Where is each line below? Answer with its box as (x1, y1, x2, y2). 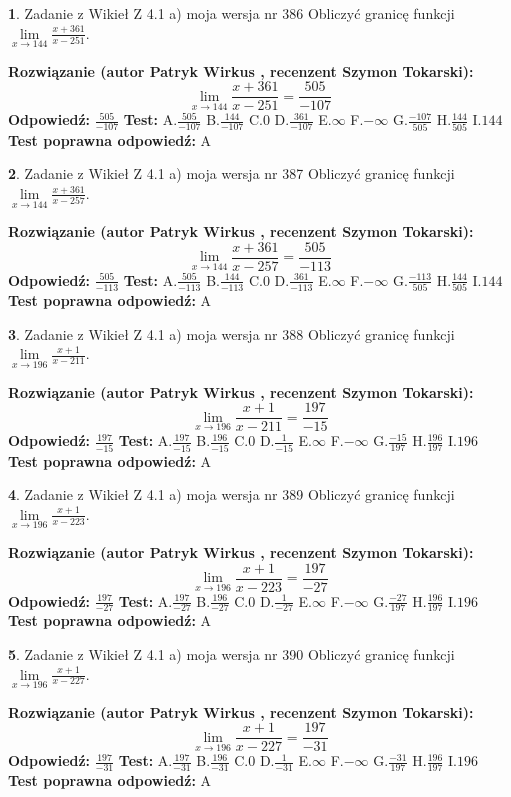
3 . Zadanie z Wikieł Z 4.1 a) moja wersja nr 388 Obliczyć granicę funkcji (8, 323, 455, 344)
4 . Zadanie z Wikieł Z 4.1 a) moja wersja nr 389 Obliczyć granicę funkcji (8, 484, 455, 505)
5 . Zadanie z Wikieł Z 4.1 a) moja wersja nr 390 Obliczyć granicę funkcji (8, 644, 455, 665)
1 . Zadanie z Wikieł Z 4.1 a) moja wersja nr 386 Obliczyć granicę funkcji (8, 3, 455, 23)
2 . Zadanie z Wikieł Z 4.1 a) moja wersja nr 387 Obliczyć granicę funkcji (8, 163, 455, 184)
